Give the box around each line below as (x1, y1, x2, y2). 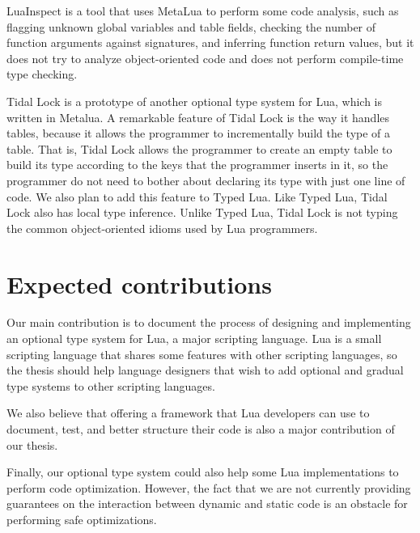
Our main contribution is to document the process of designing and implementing (6, 314, 411, 331)
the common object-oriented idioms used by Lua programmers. (6, 219, 318, 236)
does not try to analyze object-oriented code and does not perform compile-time (6, 49, 404, 66)
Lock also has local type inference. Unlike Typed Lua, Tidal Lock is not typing (6, 204, 398, 221)
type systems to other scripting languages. (6, 377, 215, 394)
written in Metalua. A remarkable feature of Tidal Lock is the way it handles (6, 108, 390, 125)
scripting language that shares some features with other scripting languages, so (6, 345, 397, 362)
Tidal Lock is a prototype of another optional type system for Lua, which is (6, 92, 382, 109)
